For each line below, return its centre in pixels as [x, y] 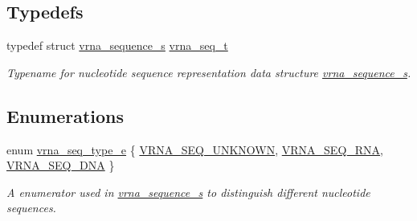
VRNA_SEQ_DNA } [61, 165]
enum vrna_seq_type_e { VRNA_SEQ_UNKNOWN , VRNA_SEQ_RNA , [195, 149]
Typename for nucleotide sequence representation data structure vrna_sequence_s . [209, 72]
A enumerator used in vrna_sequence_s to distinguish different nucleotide [188, 192]
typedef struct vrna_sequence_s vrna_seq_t [117, 45]
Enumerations [65, 115]
